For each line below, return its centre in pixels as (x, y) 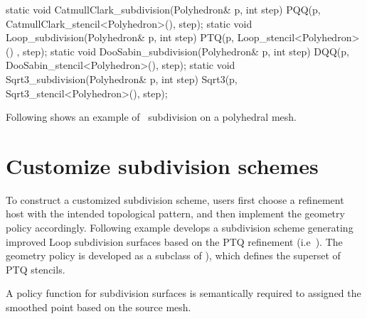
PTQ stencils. (36, 269)
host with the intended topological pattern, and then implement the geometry (175, 213)
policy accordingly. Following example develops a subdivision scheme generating (180, 228)
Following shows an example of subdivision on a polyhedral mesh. (151, 117)
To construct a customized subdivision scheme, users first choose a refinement (175, 199)
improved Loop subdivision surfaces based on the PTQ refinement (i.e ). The (174, 241)
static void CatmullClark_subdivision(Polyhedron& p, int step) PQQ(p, (163, 9)
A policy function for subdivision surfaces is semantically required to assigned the (183, 293)
